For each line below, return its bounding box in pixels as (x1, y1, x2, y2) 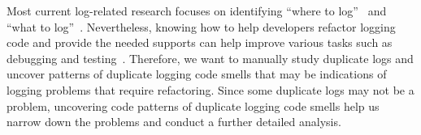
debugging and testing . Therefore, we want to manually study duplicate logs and (7, 49, 414, 66)
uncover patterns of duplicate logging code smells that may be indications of (7, 65, 387, 82)
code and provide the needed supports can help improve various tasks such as (7, 34, 393, 51)
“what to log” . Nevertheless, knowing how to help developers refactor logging (7, 18, 396, 35)
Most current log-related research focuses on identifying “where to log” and (7, 2, 387, 19)
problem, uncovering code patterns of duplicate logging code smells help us (7, 97, 380, 114)
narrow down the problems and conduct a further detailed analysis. (7, 113, 341, 130)
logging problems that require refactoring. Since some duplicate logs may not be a (7, 81, 414, 98)
